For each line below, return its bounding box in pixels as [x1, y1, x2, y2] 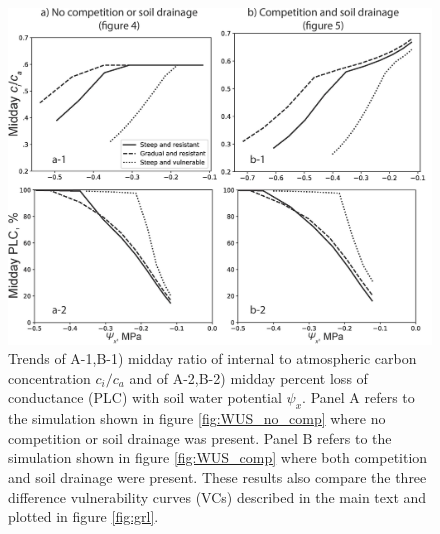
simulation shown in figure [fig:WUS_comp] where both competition [8, 447, 428, 468]
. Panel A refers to [302, 387, 415, 408]
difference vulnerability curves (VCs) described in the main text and [8, 486, 427, 507]
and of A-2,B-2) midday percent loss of [129, 367, 368, 388]
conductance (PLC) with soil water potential [8, 387, 282, 408]
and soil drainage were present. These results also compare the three [8, 466, 427, 487]
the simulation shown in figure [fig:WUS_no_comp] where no [8, 408, 386, 429]
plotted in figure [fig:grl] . [8, 506, 159, 527]
